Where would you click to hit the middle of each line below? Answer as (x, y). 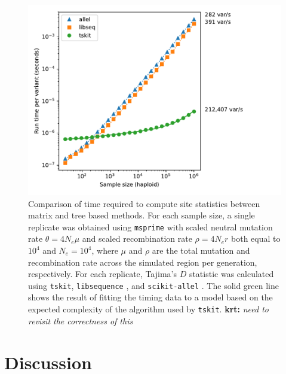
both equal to (256, 238)
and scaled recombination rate (137, 238)
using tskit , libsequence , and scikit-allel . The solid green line (154, 285)
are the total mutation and (201, 250)
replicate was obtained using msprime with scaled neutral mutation (150, 226)
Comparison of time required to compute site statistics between (144, 203)
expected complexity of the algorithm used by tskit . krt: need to (148, 309)
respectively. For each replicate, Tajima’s (102, 274)
